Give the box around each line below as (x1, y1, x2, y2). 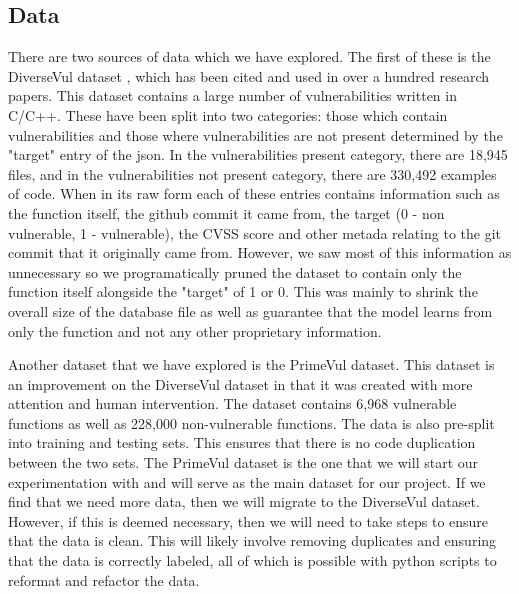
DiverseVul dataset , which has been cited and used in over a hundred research (8, 65, 490, 86)
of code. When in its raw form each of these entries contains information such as (8, 183, 500, 204)
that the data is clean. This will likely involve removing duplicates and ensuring (8, 530, 497, 551)
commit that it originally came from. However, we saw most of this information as (8, 242, 512, 263)
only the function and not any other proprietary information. (8, 320, 382, 341)
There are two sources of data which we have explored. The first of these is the (8, 46, 491, 67)
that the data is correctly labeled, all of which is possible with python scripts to (8, 550, 497, 571)
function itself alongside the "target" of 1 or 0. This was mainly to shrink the (8, 281, 478, 302)
